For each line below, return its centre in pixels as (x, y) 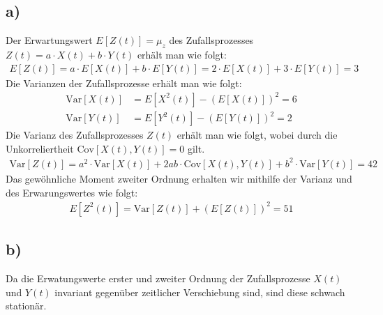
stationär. (26, 306)
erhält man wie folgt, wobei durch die (257, 135)
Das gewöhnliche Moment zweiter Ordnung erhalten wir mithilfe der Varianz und (179, 178)
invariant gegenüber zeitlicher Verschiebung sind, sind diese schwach (200, 292)
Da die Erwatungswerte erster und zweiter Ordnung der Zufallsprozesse (158, 278)
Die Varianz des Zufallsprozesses (75, 135)
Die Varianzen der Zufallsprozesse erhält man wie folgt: (124, 83)
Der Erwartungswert (49, 40)
